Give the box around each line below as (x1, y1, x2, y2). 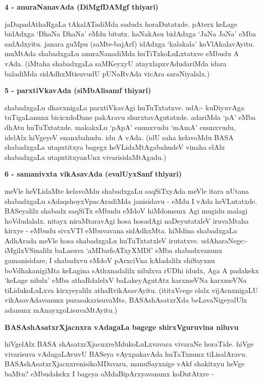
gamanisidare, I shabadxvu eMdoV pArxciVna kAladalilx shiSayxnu (5, 255, 215, 266)
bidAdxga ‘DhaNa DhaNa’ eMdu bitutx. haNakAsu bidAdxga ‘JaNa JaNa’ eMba (5, 28, 256, 39)
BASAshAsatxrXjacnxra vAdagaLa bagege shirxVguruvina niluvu (5, 321, 239, 332)
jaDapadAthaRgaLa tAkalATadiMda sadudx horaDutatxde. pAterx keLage (5, 18, 237, 29)
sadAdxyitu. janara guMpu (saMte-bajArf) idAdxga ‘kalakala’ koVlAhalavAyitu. (5, 38, 255, 49)
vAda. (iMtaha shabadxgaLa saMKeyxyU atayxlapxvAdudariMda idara (5, 58, 227, 68)
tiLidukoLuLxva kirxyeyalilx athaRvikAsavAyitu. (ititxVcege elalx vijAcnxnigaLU (5, 284, 258, 295)
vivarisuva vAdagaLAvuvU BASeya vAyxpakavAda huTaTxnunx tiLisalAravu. (5, 348, 247, 359)
